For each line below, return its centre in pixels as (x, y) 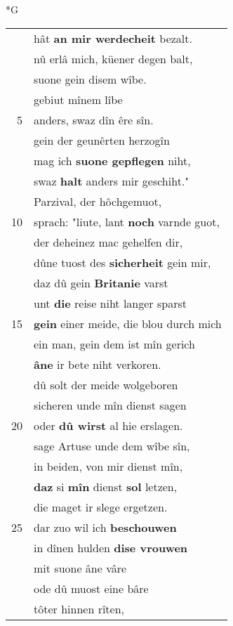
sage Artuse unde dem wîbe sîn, (112, 445)
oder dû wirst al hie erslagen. (108, 425)
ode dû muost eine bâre (91, 588)
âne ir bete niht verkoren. (98, 364)
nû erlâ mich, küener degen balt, (113, 58)
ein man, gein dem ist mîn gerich (114, 344)
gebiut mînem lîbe (78, 99)
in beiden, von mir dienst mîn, (108, 466)
